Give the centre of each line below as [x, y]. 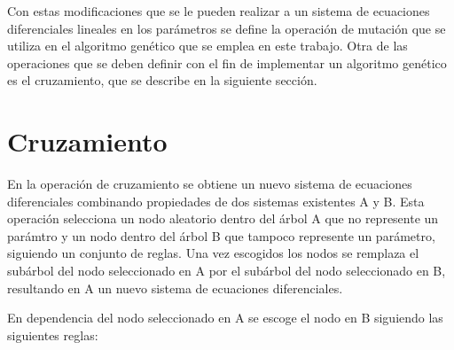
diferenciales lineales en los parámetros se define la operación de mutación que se [227, 28]
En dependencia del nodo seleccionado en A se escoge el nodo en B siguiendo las [225, 318]
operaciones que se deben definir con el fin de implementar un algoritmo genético [227, 62]
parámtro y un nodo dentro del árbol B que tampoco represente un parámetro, [221, 235]
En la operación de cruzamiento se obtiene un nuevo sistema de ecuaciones [210, 184]
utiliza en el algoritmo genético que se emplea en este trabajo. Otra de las [207, 46]
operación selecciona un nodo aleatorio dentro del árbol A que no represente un [223, 218]
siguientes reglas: [53, 334]
